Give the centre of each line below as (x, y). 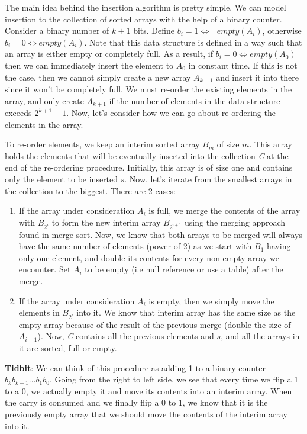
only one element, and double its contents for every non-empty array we (149, 257)
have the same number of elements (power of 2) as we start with (135, 246)
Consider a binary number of (57, 30)
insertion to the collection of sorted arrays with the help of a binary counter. (143, 19)
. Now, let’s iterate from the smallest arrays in (208, 179)
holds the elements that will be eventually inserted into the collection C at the (147, 155)
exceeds (18, 113)
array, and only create (44, 100)
